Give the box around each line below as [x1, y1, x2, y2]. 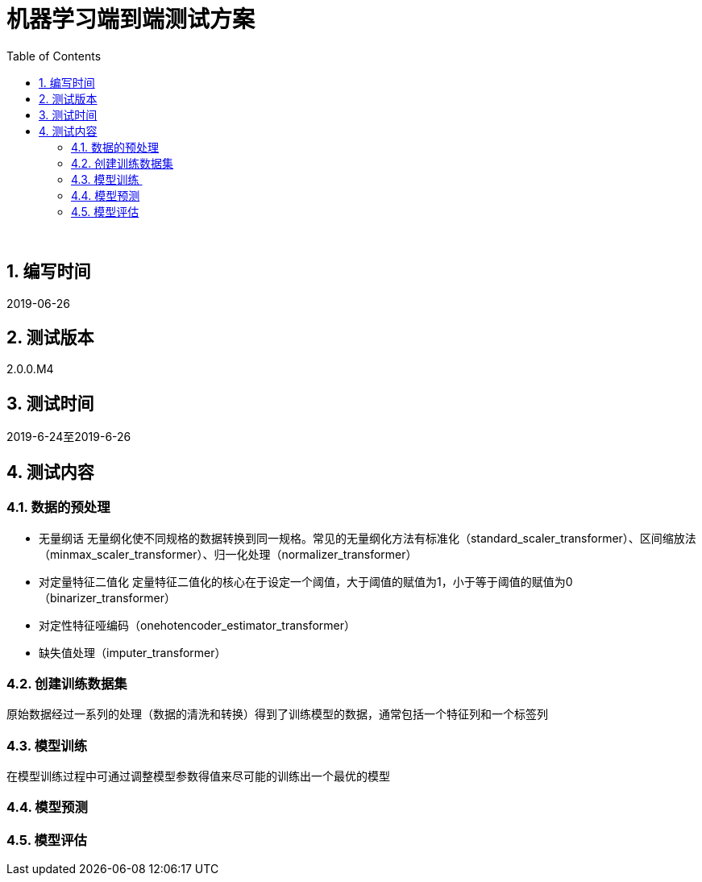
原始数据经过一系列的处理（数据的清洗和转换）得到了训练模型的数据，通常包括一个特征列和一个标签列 [6, 707, 548, 722]
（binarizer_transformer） [39, 590, 176, 605]
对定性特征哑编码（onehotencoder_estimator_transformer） [39, 618, 356, 632]
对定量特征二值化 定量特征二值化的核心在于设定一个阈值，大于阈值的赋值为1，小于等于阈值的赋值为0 [39, 574, 573, 589]
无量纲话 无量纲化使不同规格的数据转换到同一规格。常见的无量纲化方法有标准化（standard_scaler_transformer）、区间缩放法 [39, 530, 696, 545]
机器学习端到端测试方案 [6, 6, 255, 33]
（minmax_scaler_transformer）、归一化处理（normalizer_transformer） [39, 547, 417, 561]
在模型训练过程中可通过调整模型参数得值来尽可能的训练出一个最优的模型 [6, 769, 390, 783]
